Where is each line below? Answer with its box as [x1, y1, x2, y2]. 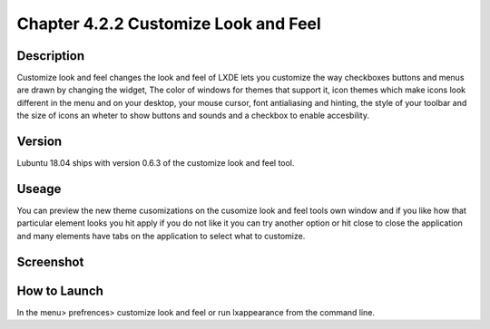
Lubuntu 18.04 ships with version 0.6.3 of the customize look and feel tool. [16, 158, 295, 169]
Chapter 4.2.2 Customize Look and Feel [16, 14, 321, 34]
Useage [16, 181, 62, 197]
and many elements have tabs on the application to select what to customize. [16, 230, 306, 241]
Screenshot [16, 254, 84, 269]
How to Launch [16, 283, 104, 298]
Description [16, 48, 85, 63]
